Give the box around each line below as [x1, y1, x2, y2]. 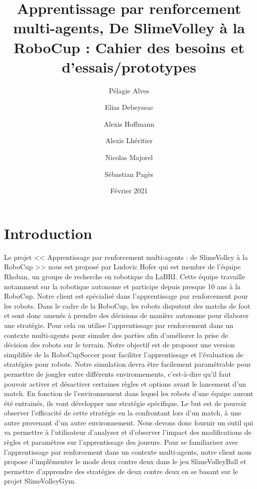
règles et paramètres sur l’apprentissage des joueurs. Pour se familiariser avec [4, 437, 239, 447]
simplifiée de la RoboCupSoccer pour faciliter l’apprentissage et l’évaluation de [4, 349, 244, 359]
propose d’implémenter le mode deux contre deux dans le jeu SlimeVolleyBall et [4, 456, 247, 467]
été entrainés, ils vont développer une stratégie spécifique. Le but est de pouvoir [4, 398, 247, 408]
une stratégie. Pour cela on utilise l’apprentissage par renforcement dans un [4, 320, 234, 330]
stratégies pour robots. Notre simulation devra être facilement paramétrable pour [4, 359, 251, 369]
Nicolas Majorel [105, 152, 153, 163]
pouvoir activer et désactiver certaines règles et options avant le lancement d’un [4, 378, 246, 389]
